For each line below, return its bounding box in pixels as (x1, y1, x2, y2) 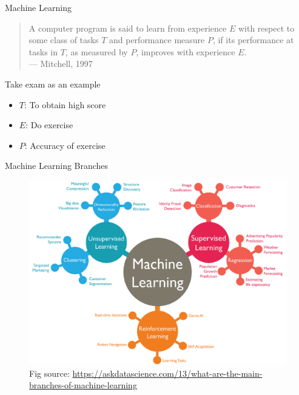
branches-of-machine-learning (29, 379, 137, 391)
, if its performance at (212, 33, 294, 46)
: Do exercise (25, 118, 73, 131)
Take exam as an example (5, 77, 101, 90)
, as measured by (65, 45, 128, 58)
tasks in (29, 45, 58, 58)
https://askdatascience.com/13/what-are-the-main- (72, 366, 263, 379)
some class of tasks (29, 33, 99, 46)
